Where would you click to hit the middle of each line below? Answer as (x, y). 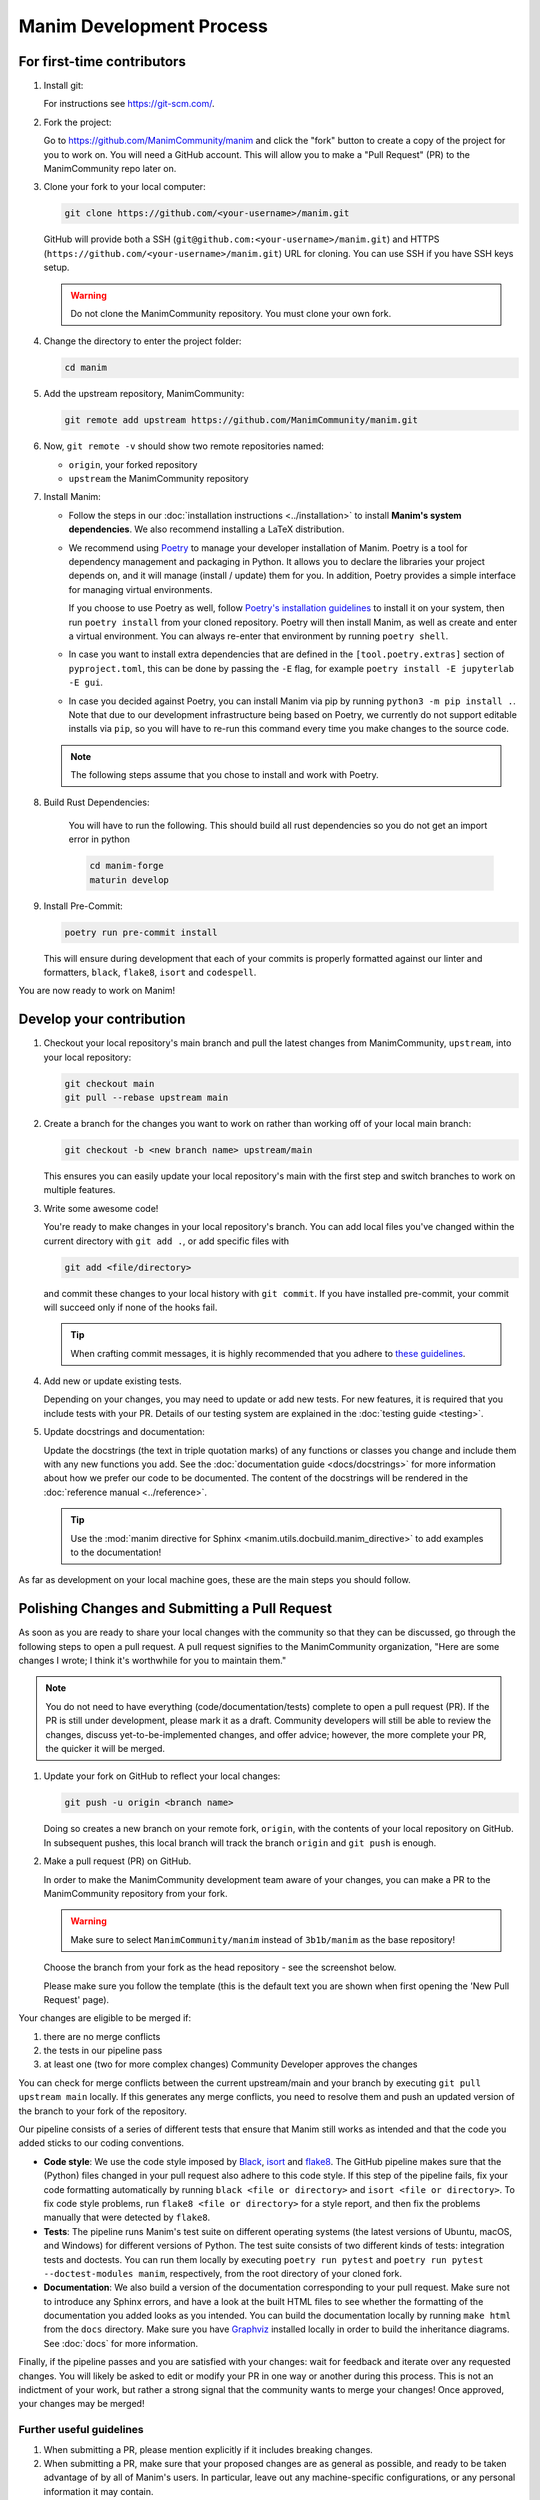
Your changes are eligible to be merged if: (105, 2018)
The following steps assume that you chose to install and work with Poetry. (224, 775)
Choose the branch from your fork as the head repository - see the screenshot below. (220, 1967)
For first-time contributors (102, 61)
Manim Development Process (143, 26)
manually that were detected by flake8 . (127, 2217)
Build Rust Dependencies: (96, 802)
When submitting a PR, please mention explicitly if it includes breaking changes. (208, 2449)
